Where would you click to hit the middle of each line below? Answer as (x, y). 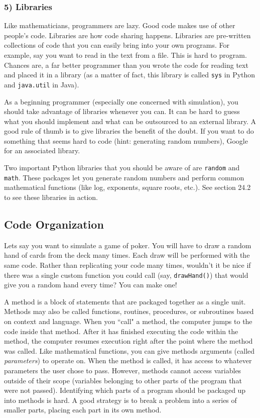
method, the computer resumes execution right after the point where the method (128, 341)
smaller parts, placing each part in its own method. (83, 410)
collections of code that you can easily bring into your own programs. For (117, 45)
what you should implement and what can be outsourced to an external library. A (130, 121)
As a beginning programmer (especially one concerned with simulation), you (121, 101)
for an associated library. (42, 150)
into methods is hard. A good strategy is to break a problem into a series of (120, 400)
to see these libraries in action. (51, 197)
